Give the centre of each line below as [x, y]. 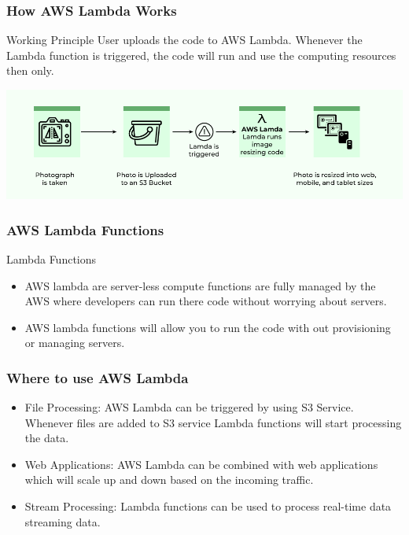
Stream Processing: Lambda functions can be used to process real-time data [208, 506]
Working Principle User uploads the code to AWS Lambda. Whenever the [184, 40]
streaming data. [63, 521]
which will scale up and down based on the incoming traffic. [169, 480]
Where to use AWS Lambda [98, 377]
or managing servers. [75, 343]
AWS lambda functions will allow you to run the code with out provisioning [208, 327]
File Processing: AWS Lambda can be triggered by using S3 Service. [189, 407]
